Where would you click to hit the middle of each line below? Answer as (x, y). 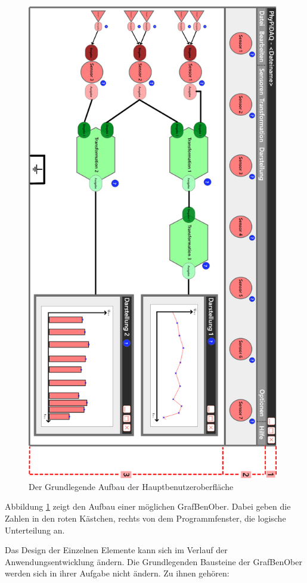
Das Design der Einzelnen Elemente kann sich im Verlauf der (116, 550)
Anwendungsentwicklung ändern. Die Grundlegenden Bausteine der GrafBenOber (153, 561)
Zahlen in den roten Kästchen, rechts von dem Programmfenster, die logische (145, 518)
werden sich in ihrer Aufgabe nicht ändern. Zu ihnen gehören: (117, 573)
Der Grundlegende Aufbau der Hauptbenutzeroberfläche (131, 486)
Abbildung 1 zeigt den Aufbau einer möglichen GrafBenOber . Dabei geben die (148, 506)
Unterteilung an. (35, 530)
